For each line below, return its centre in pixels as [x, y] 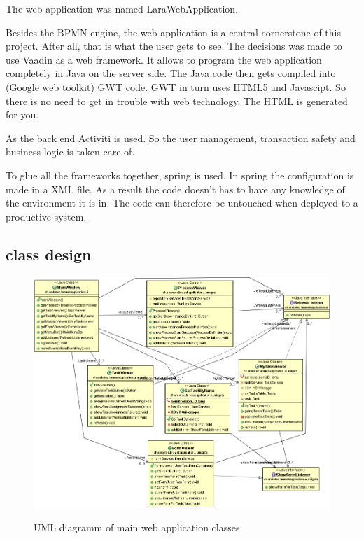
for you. [22, 114]
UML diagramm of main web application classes [137, 527]
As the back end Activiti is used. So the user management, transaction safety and [181, 138]
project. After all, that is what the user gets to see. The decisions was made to [174, 46]
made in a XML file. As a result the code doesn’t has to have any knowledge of [175, 189]
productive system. [46, 216]
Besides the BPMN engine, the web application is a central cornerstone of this [173, 32]
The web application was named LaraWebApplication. [122, 8]
